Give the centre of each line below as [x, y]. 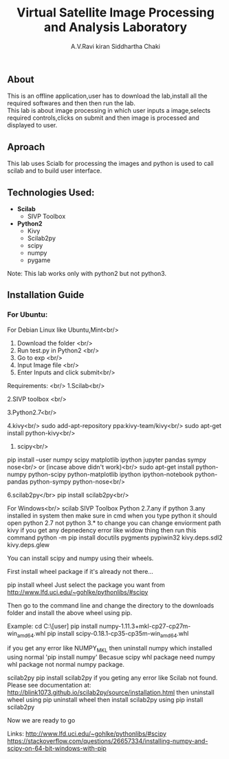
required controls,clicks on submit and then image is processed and [103, 118]
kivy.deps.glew [29, 544]
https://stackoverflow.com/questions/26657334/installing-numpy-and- [108, 741]
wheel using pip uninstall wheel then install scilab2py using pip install [105, 700]
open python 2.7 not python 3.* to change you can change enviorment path [114, 523]
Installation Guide [46, 295]
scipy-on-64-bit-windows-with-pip [57, 749]
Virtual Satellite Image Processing [116, 13]
